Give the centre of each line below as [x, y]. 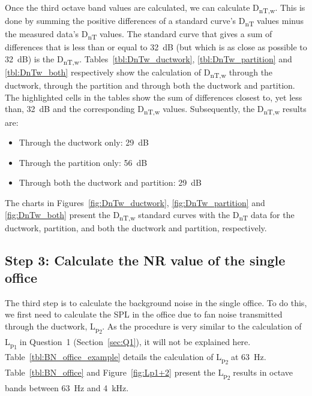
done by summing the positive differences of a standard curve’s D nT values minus [154, 21]
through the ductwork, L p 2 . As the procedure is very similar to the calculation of [153, 328]
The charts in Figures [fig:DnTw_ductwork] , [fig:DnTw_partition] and [135, 202]
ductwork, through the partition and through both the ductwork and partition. [150, 85]
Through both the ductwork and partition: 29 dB [110, 182]
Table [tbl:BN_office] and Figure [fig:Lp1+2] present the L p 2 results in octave [149, 374]
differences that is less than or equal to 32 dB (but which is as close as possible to [156, 47]
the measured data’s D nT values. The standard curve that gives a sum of [139, 35]
